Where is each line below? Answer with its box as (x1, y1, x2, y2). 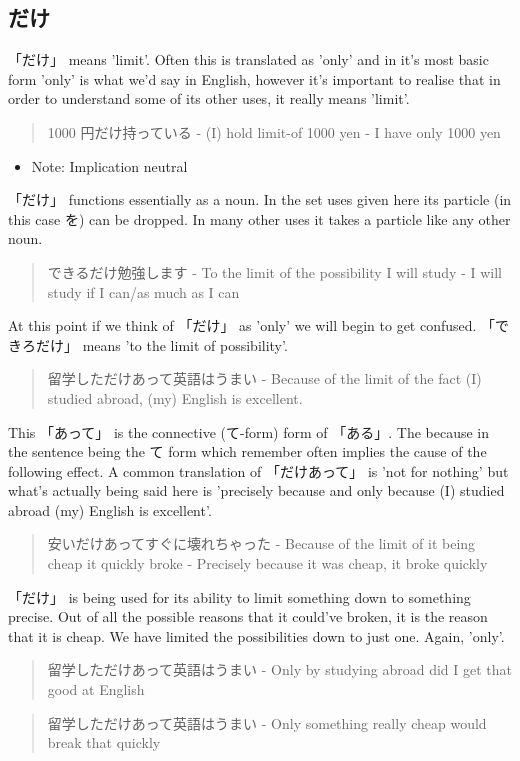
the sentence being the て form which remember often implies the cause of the (8, 441, 487, 462)
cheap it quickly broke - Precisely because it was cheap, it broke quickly (47, 553, 488, 574)
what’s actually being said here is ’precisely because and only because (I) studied (8, 480, 505, 501)
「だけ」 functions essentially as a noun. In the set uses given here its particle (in (8, 189, 512, 210)
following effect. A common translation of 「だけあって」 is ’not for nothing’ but (8, 460, 509, 481)
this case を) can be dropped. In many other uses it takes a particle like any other (8, 208, 511, 229)
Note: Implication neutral (31, 155, 188, 176)
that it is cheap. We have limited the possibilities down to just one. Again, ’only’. (8, 625, 505, 646)
